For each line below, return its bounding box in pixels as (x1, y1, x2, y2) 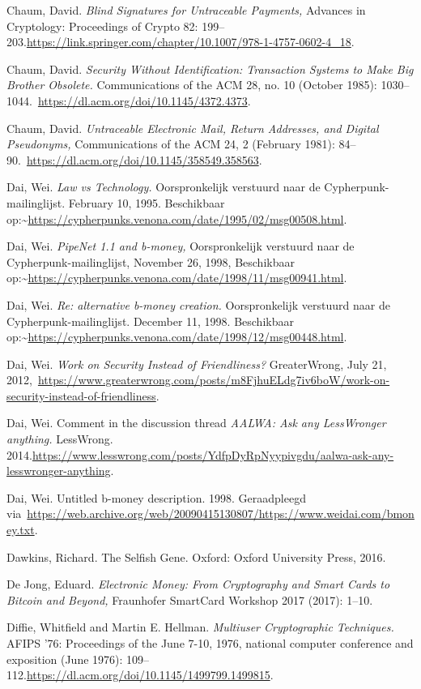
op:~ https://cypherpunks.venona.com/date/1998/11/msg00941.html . (6, 269, 347, 286)
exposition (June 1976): (6, 650, 123, 667)
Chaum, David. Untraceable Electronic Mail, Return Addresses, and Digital (6, 119, 379, 136)
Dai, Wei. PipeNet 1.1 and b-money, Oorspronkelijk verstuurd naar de (6, 238, 355, 255)
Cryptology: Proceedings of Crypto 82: (6, 17, 198, 34)
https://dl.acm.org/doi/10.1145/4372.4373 (37, 92, 248, 109)
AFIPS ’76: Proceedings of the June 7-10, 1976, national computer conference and (6, 635, 414, 651)
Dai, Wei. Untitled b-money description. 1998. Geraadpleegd (6, 489, 306, 506)
